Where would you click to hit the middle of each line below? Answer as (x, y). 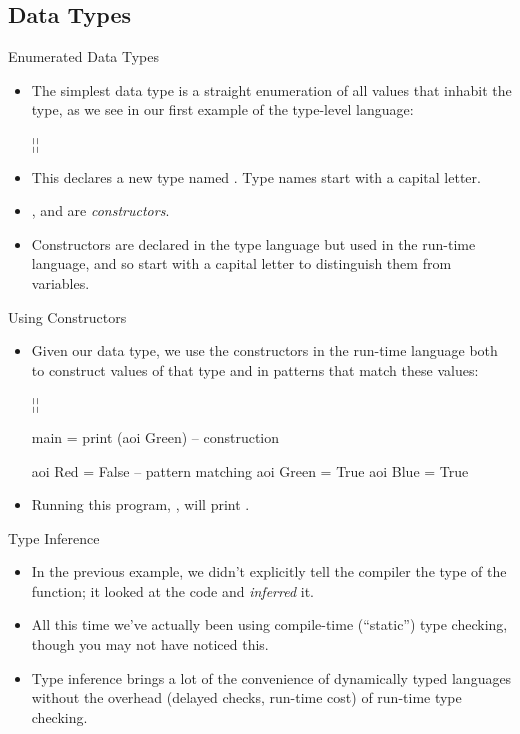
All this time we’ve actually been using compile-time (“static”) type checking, (269, 624)
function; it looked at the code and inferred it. (172, 590)
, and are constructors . (100, 210)
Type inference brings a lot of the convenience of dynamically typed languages (271, 677)
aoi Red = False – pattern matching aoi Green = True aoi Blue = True (250, 470)
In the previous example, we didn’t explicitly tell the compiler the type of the (269, 571)
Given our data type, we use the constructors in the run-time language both (264, 350)
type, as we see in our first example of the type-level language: (222, 109)
